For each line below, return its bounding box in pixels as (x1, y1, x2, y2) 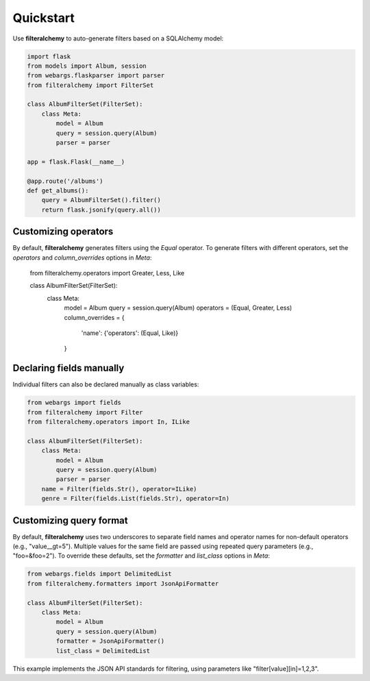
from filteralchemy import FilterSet (27, 81, 154, 89)
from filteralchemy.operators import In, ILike (27, 418, 190, 426)
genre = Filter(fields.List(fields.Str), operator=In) (41, 495, 230, 503)
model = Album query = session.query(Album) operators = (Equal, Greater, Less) (64, 304, 293, 312)
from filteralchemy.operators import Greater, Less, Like (29, 269, 185, 277)
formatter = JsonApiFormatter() (56, 637, 164, 645)
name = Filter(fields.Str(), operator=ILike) (41, 485, 197, 493)
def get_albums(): (27, 187, 89, 195)
